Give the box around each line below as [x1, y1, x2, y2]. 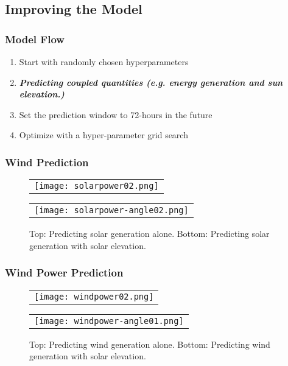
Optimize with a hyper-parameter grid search [19, 128, 188, 141]
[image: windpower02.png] [34, 291, 154, 301]
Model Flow [5, 31, 65, 46]
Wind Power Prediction [5, 265, 124, 280]
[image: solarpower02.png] [34, 181, 159, 191]
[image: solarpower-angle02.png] [34, 205, 189, 216]
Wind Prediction [5, 154, 89, 169]
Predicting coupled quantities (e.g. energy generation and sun [19, 76, 283, 88]
